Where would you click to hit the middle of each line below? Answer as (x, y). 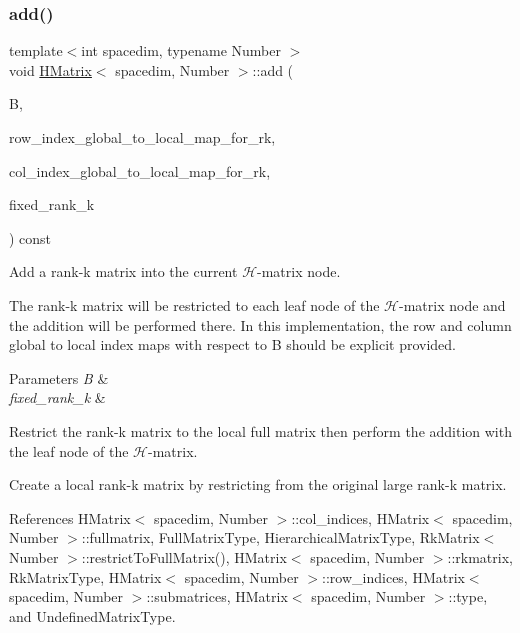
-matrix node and (452, 304)
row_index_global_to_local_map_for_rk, (142, 137)
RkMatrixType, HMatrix (85, 576)
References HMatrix (70, 517)
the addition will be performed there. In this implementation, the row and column (260, 324)
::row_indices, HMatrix (393, 576)
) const (30, 237)
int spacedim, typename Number (181, 50)
